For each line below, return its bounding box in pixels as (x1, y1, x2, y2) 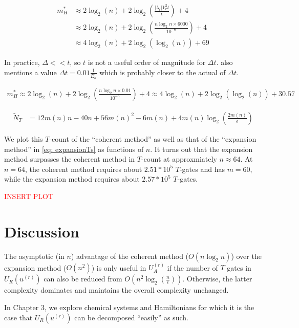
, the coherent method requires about (25, 163, 142, 174)
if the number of (167, 262, 218, 273)
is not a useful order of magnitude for (88, 57, 206, 68)
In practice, (4, 57, 40, 68)
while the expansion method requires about (4, 173, 140, 184)
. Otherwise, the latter (182, 273, 252, 284)
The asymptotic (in (4, 250, 65, 261)
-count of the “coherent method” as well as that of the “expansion (49, 133, 257, 144)
